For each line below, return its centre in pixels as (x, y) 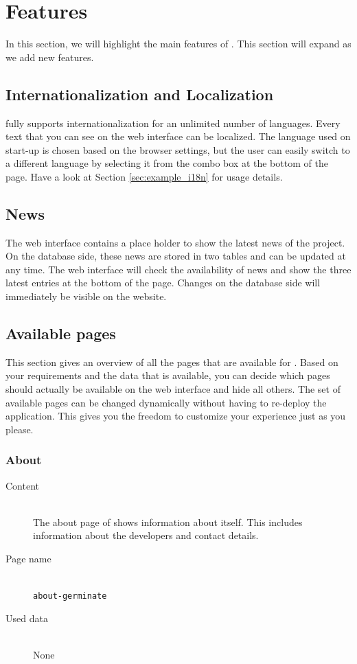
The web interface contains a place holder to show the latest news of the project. (175, 242)
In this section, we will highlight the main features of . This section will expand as (178, 44)
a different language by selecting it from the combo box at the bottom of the (167, 163)
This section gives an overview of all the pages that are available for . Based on (172, 362)
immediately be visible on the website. (86, 296)
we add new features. (50, 57)
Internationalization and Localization (140, 94)
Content (22, 485)
